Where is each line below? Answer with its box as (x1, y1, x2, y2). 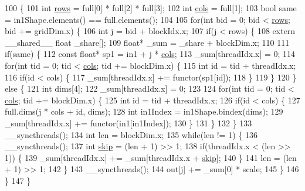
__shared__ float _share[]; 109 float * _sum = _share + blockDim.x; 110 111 (5, 36, 290, 48)
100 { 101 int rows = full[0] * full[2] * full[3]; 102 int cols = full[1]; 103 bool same (5, 2, 297, 14)
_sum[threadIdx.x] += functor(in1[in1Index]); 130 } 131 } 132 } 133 (5, 116, 252, 129)
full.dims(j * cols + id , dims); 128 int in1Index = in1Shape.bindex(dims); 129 (5, 105, 283, 118)
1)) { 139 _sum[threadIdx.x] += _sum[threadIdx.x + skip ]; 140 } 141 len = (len (5, 151, 297, 163)
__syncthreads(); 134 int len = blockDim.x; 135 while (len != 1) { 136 (5, 128, 257, 140)
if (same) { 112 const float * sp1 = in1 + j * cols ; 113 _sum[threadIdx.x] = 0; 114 (5, 48, 296, 60)
